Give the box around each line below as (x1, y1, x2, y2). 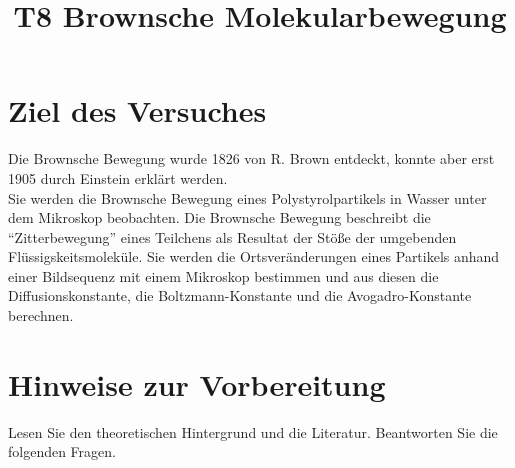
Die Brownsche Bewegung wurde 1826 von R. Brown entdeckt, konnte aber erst (8, 148, 495, 169)
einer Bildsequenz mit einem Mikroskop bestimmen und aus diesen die (8, 265, 439, 286)
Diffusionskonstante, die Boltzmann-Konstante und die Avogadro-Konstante (8, 285, 472, 306)
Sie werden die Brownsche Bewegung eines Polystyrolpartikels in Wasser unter (8, 187, 487, 208)
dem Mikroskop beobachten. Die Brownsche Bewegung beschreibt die (8, 207, 431, 228)
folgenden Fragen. (8, 441, 116, 462)
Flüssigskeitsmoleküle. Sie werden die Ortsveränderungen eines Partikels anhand (8, 246, 500, 267)
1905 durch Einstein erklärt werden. (8, 167, 228, 188)
